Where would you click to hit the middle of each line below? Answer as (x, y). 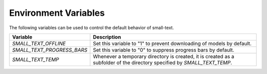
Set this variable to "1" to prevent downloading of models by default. (172, 43)
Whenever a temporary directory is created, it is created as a (163, 56)
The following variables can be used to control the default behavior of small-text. (91, 28)
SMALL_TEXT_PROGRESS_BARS (50, 50)
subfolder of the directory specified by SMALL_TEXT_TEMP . (162, 63)
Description (107, 37)
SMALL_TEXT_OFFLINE (39, 43)
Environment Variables (57, 13)
